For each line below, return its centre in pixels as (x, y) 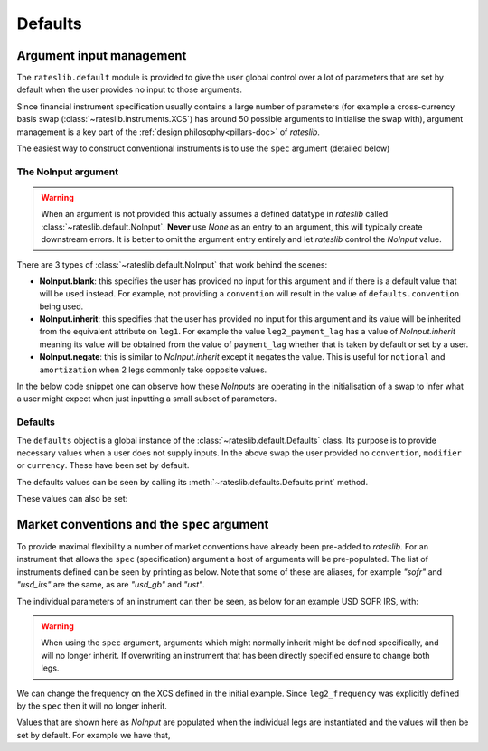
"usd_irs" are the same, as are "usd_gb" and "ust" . (111, 585)
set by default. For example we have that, (94, 735)
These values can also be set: (72, 499)
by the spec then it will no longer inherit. (92, 706)
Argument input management (102, 56)
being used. (61, 306)
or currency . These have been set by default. (103, 465)
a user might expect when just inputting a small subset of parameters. (147, 399)
